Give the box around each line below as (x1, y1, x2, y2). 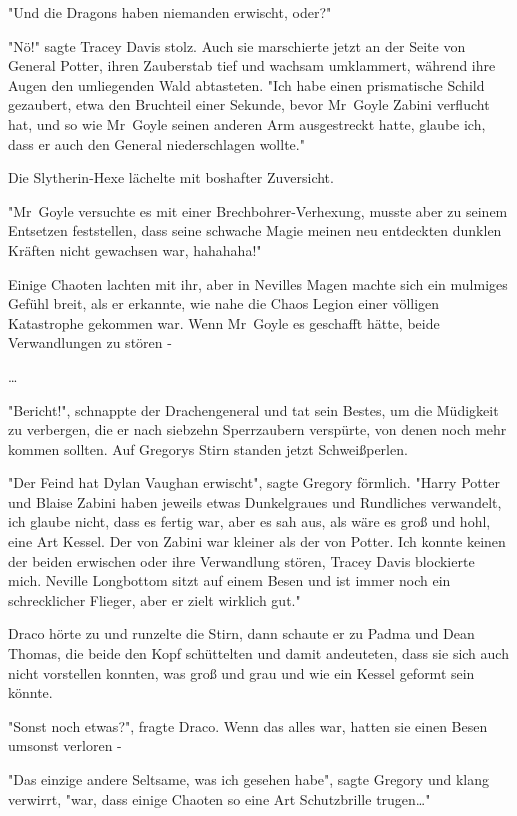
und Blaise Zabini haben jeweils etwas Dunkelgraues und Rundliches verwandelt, (8, 491, 502, 512)
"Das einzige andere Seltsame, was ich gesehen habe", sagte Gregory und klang (8, 769, 489, 789)
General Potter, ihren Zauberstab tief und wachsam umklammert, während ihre (8, 55, 496, 76)
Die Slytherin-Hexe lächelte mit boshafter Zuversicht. (8, 167, 334, 188)
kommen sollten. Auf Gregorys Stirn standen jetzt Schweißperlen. (8, 438, 408, 459)
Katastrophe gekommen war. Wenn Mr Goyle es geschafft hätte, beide (8, 312, 440, 333)
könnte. (8, 682, 53, 703)
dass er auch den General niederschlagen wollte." (8, 133, 305, 154)
